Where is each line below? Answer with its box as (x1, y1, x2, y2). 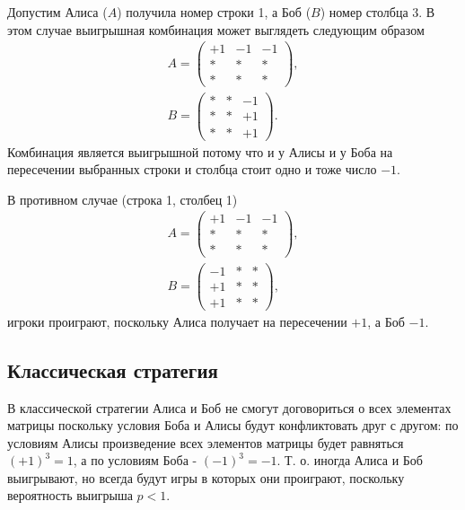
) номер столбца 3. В (320, 3, 435, 21)
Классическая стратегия (7, 356, 218, 383)
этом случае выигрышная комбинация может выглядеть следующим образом (7, 20, 425, 39)
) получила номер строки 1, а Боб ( (117, 3, 311, 21)
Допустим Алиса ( (7, 3, 108, 21)
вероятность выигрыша (7, 486, 133, 505)
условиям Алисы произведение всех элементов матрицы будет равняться (7, 433, 404, 452)
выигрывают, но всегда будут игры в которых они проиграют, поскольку (7, 468, 405, 487)
